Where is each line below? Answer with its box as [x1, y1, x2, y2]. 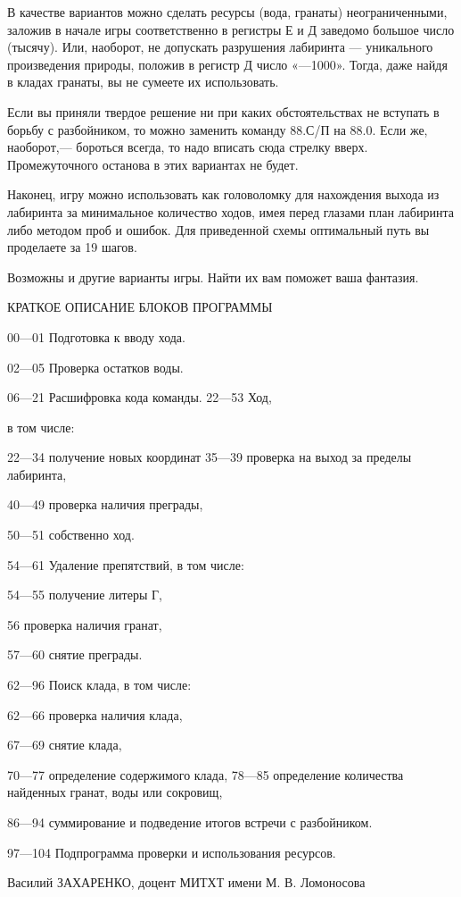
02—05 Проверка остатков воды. [7, 357, 184, 376]
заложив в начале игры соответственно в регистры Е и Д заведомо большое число [7, 20, 455, 38]
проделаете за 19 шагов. [7, 238, 137, 256]
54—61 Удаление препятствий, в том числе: [7, 555, 244, 574]
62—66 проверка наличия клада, [7, 705, 183, 724]
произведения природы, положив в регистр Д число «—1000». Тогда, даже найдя [7, 54, 448, 73]
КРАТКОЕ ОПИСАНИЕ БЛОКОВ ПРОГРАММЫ [7, 298, 273, 316]
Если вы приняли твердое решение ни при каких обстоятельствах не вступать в [7, 102, 440, 121]
